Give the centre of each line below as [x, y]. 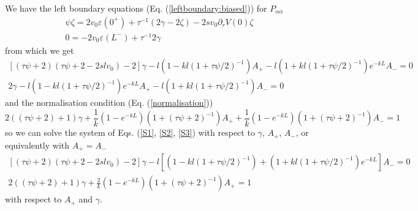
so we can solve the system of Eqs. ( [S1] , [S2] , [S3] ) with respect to [130, 132]
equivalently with [37, 145]
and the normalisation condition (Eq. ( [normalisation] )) [109, 102]
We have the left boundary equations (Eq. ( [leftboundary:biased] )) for [136, 8]
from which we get [40, 50]
